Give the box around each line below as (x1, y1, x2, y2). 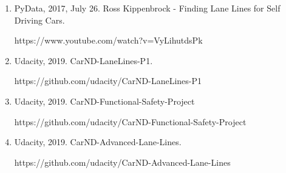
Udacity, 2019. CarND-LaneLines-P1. (14, 54, 153, 67)
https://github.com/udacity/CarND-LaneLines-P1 (14, 74, 202, 87)
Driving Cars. (14, 13, 65, 26)
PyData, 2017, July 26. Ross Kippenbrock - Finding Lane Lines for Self (14, 2, 281, 14)
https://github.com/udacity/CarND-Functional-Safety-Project (14, 115, 247, 128)
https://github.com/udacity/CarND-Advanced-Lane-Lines (14, 155, 231, 168)
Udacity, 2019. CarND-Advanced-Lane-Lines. (14, 135, 182, 148)
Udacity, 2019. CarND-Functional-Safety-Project (14, 94, 195, 107)
